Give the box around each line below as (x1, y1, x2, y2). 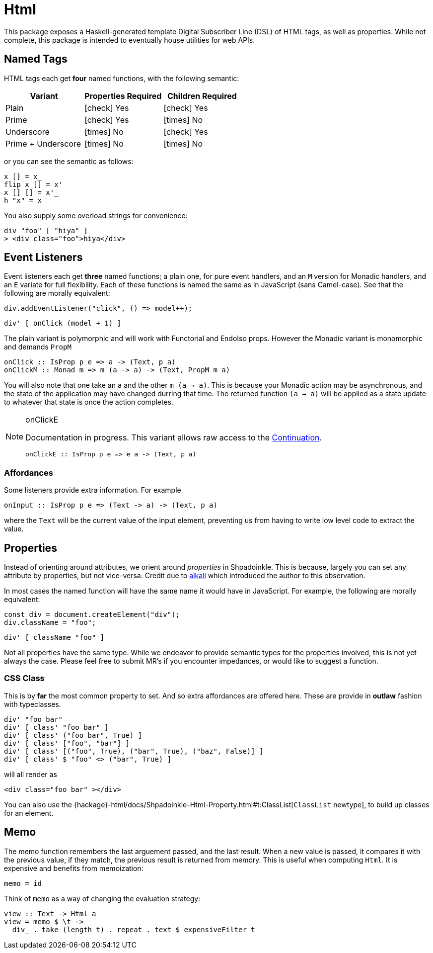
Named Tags (4, 53, 68, 66)
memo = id (4, 879, 42, 887)
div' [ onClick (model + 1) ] (4, 319, 122, 328)
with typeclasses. (4, 699, 61, 708)
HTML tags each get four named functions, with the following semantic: (4, 74, 239, 83)
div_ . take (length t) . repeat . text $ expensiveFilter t (12, 925, 255, 934)
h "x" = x (4, 196, 42, 204)
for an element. (4, 808, 54, 817)
